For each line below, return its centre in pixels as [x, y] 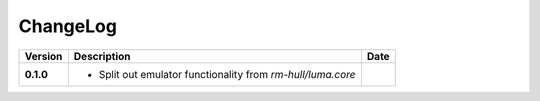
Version [43, 56]
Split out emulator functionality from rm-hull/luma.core [227, 74]
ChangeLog [67, 26]
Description [102, 56]
